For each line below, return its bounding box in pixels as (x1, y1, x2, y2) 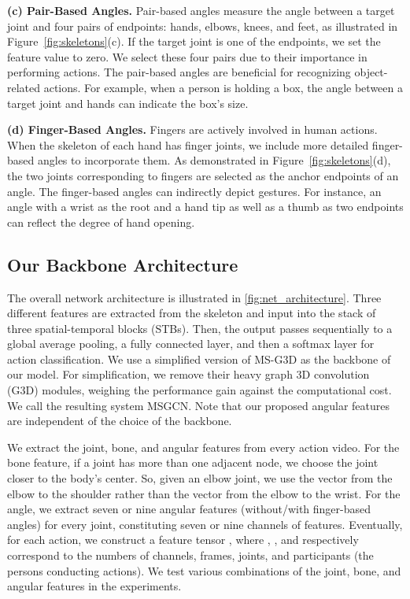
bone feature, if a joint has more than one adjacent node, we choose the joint (7, 454, 379, 471)
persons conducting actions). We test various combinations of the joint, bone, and (7, 562, 401, 579)
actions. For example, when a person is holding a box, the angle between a (43, 79, 403, 95)
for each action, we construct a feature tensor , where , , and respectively (7, 531, 359, 548)
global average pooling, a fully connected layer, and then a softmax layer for (7, 335, 375, 352)
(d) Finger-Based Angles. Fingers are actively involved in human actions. (7, 121, 378, 138)
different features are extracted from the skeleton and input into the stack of (7, 305, 376, 321)
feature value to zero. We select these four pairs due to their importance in (7, 48, 368, 65)
